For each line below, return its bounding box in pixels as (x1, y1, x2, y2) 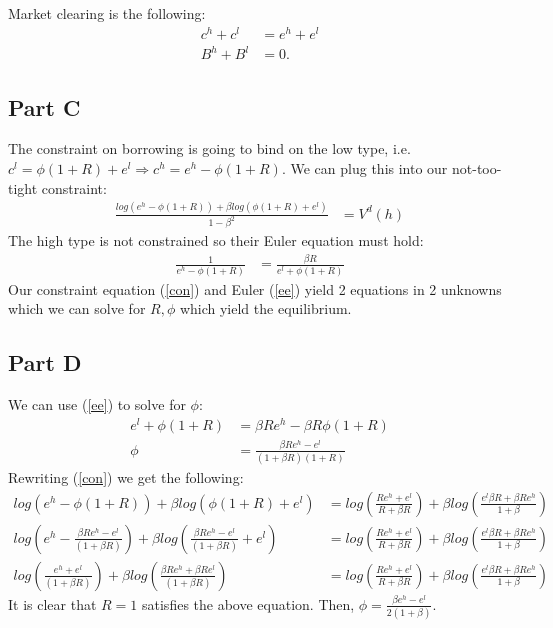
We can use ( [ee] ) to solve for (8, 394, 186, 415)
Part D (8, 347, 82, 378)
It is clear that (8, 593, 97, 614)
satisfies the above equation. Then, (142, 593, 355, 614)
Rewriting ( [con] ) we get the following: (8, 466, 244, 487)
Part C (8, 91, 81, 122)
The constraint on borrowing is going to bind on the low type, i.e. (8, 138, 411, 159)
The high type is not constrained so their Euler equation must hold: (8, 230, 424, 251)
